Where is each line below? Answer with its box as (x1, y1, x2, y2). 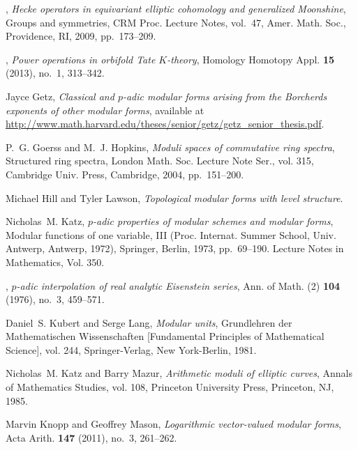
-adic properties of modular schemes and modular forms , (92, 214, 334, 228)
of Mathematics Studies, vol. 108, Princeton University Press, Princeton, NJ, (6, 380, 334, 394)
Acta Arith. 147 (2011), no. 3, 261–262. (6, 430, 177, 444)
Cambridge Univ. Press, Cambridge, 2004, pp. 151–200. (6, 166, 244, 181)
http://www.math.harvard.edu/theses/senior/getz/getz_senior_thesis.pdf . (6, 116, 325, 131)
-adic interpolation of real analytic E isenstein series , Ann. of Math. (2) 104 (16, 278, 341, 293)
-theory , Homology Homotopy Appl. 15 (167, 52, 334, 66)
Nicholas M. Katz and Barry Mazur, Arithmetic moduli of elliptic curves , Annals (6, 366, 353, 380)
